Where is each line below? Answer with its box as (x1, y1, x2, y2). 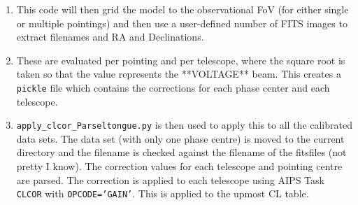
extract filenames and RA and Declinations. (16, 29, 204, 44)
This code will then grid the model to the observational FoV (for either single (16, 2, 349, 16)
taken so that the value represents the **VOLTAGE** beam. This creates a (16, 66, 341, 81)
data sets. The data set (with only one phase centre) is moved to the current (16, 131, 345, 146)
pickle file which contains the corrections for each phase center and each (16, 80, 330, 94)
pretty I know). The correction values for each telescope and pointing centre (16, 159, 343, 174)
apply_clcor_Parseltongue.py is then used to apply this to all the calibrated (16, 118, 352, 132)
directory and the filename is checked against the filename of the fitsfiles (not (16, 145, 347, 160)
